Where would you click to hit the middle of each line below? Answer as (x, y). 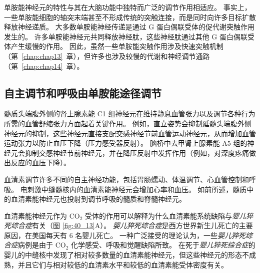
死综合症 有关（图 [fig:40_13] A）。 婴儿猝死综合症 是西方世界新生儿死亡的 (121, 225)
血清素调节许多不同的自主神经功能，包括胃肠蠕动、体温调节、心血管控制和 (126, 179)
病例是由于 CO (42, 245)
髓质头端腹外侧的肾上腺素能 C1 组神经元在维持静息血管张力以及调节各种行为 (130, 114)
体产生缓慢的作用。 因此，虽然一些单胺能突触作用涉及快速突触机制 (114, 46)
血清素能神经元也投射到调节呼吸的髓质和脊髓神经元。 (98, 199)
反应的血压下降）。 (40, 162)
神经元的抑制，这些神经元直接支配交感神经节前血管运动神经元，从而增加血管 (130, 133)
